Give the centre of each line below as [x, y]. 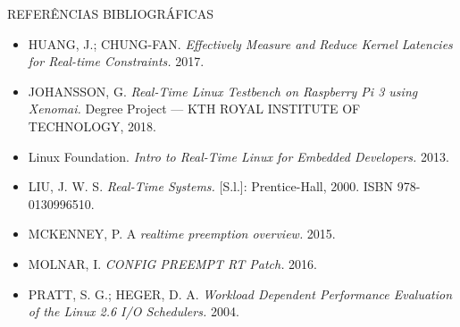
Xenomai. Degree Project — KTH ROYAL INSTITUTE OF [194, 109]
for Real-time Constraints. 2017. [116, 61]
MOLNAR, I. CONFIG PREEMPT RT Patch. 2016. [172, 263]
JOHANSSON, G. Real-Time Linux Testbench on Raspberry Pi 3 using [223, 91]
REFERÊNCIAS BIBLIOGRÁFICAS [110, 13]
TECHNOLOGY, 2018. [92, 126]
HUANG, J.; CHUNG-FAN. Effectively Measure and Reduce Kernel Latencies [240, 43]
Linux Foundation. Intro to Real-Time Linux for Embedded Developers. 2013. [238, 156]
